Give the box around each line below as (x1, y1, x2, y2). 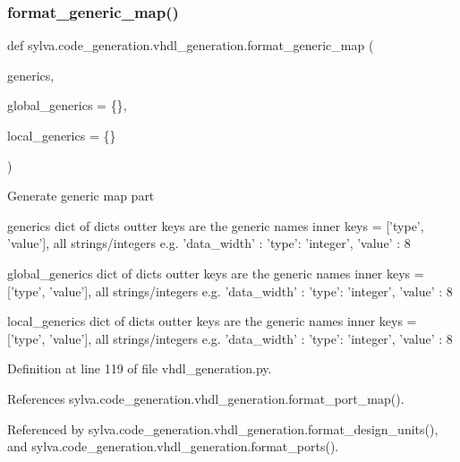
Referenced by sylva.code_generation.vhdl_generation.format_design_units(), (7, 419, 439, 438)
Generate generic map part (7, 186, 155, 205)
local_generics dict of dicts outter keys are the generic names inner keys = (7, 312, 417, 330)
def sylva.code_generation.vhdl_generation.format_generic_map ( (7, 36, 374, 55)
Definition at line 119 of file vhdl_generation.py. (7, 359, 272, 378)
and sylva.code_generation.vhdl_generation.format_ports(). (7, 437, 339, 456)
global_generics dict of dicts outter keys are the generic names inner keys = (7, 263, 424, 282)
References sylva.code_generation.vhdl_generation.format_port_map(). (7, 389, 405, 407)
